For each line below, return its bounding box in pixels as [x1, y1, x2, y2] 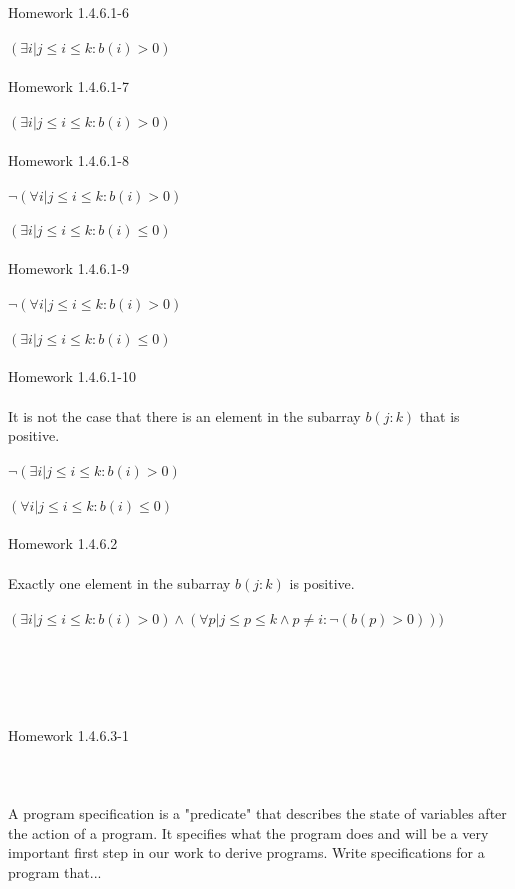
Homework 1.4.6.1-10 [8, 366, 136, 387]
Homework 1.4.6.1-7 [8, 75, 129, 96]
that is [419, 405, 460, 426]
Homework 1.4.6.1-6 [8, 2, 129, 22]
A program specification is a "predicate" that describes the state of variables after [8, 803, 507, 824]
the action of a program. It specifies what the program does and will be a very [8, 822, 489, 843]
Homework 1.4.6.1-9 [8, 257, 129, 278]
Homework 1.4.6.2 [8, 533, 118, 554]
